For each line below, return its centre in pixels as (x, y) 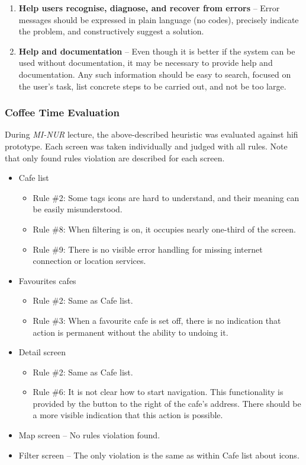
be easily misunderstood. (78, 209)
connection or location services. (89, 261)
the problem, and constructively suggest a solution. (111, 31)
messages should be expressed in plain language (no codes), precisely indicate (159, 19)
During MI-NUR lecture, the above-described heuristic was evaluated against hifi (152, 134)
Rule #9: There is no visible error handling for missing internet (148, 249)
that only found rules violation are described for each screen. (115, 157)
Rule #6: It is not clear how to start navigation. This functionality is (158, 392)
